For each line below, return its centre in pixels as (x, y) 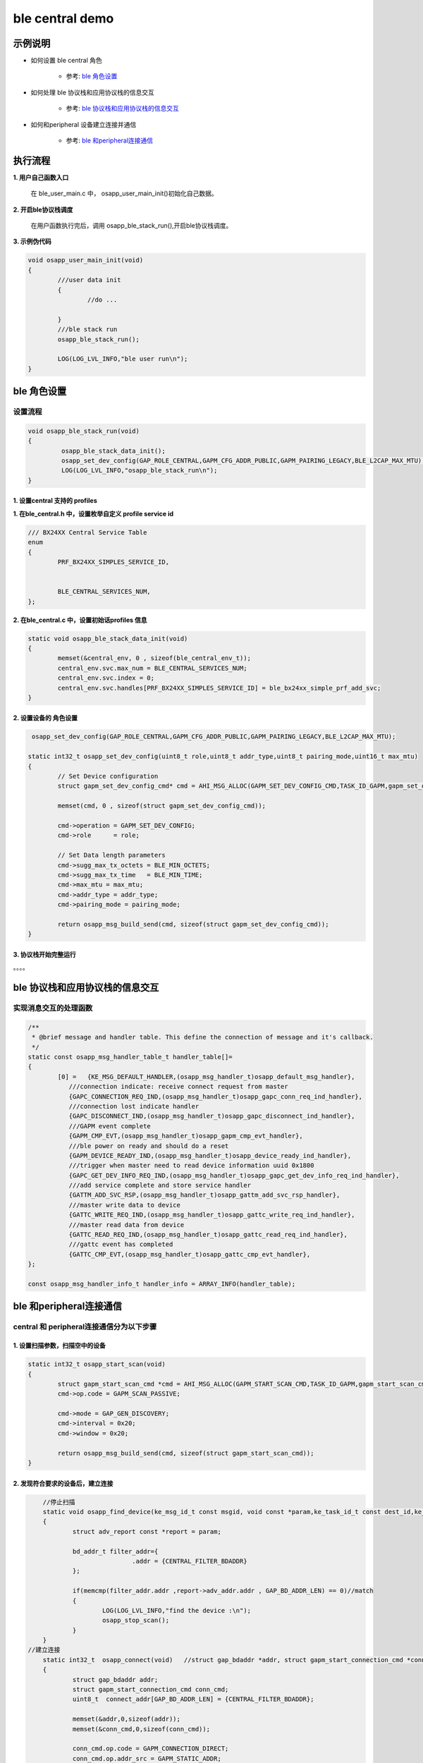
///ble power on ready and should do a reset (149, 1146)
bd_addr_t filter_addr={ (115, 1551)
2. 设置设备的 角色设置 (45, 718)
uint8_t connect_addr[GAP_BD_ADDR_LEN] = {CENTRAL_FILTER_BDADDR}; (193, 1699)
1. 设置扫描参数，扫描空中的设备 (59, 1346)
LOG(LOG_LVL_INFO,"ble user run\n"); (123, 359)
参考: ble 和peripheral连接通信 (110, 140)
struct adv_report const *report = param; (147, 1531)
